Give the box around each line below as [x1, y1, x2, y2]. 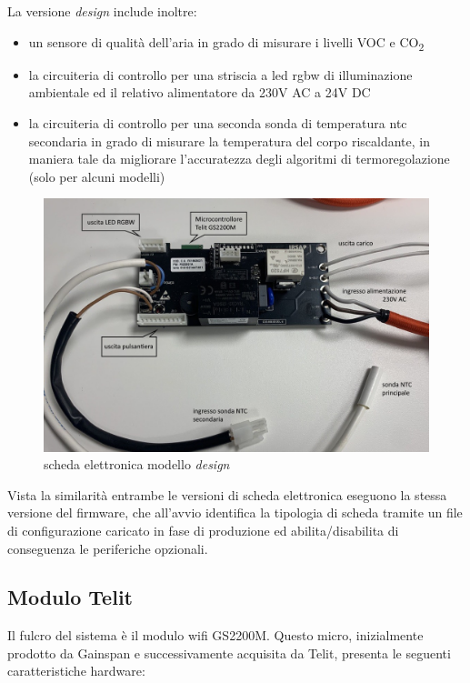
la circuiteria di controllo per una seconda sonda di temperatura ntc [28, 113, 407, 132]
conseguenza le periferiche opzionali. [7, 538, 208, 557]
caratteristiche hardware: [7, 661, 145, 680]
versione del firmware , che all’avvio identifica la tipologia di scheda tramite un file [7, 503, 463, 522]
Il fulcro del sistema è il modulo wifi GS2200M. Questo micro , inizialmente [7, 626, 424, 645]
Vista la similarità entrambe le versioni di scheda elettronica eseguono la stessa [7, 485, 447, 504]
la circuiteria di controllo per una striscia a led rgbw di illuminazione [28, 65, 413, 84]
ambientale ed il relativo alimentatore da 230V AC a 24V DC [28, 83, 371, 102]
